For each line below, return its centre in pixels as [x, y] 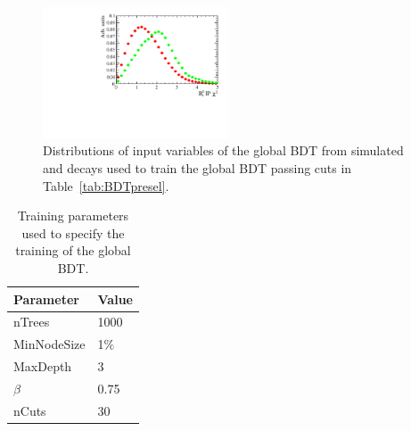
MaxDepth [43, 366]
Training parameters [73, 215]
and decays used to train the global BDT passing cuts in [197, 168]
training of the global [73, 250]
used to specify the [73, 232]
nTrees [32, 322]
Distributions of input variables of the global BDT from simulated [223, 150]
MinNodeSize [49, 344]
